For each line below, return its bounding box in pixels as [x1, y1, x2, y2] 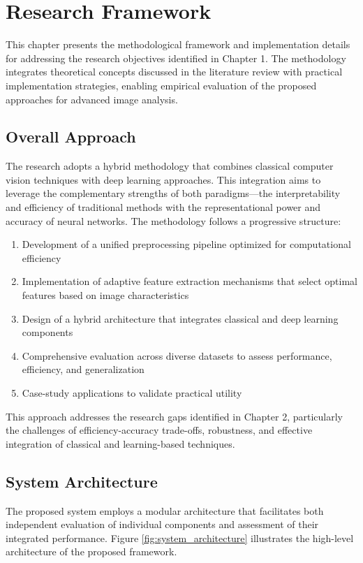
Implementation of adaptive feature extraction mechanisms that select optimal [22, 274, 357, 288]
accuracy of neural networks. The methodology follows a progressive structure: [6, 213, 341, 228]
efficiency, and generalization [22, 362, 145, 376]
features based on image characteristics [22, 288, 189, 302]
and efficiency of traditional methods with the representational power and [6, 200, 321, 214]
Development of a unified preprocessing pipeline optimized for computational [22, 237, 351, 251]
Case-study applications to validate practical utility [22, 386, 242, 400]
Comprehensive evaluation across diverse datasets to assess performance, [22, 348, 332, 363]
